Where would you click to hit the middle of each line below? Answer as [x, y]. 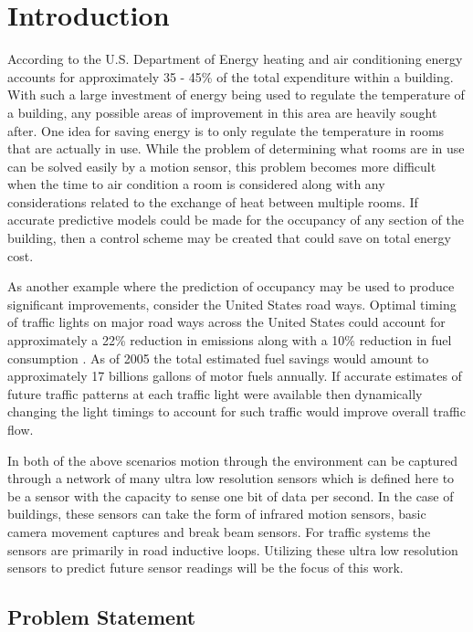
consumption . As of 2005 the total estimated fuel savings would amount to [218, 358]
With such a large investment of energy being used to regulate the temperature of [236, 95]
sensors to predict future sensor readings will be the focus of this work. [205, 568]
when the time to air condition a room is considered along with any [196, 184]
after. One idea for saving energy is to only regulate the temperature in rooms [226, 130]
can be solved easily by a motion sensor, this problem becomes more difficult [222, 166]
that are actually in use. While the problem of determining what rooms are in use [236, 148]
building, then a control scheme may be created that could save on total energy [229, 238]
